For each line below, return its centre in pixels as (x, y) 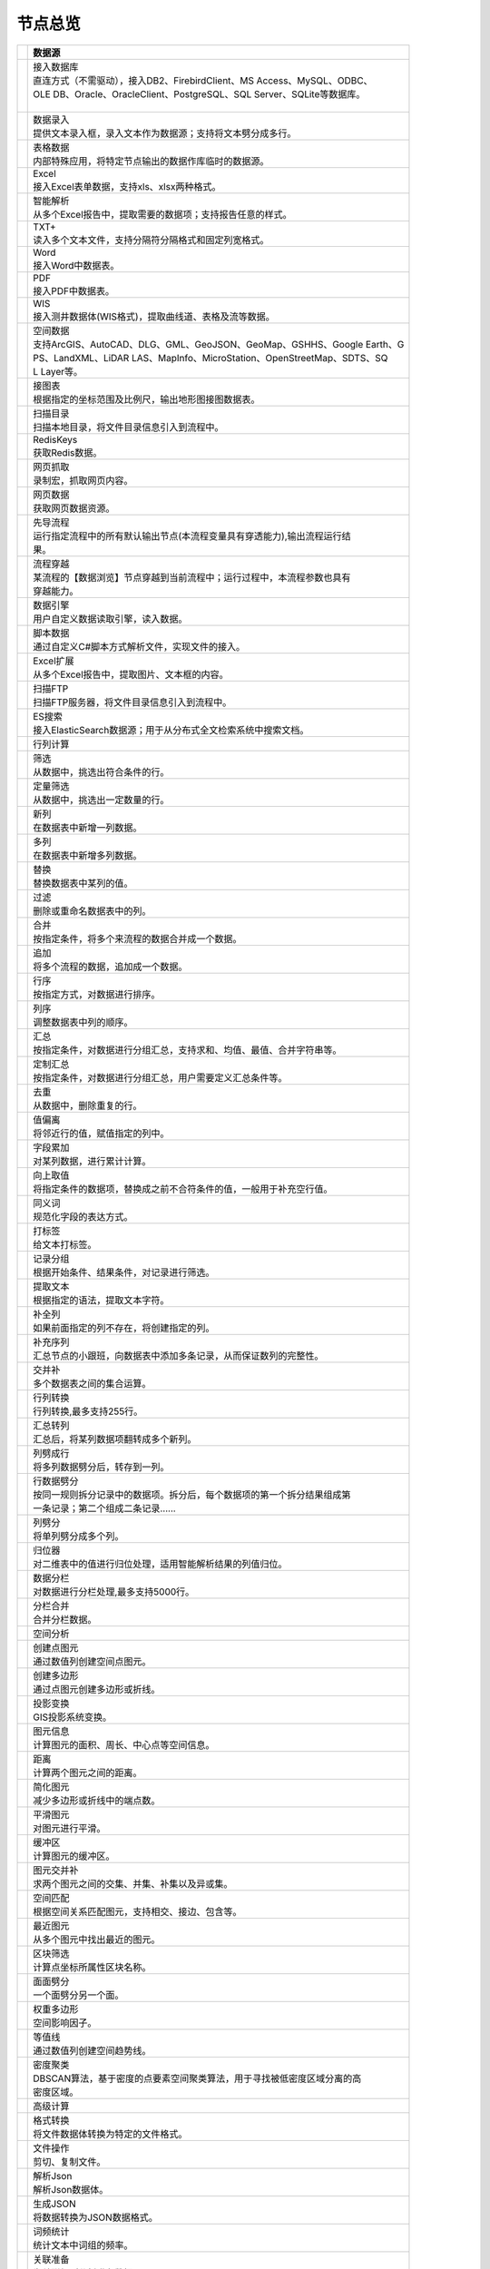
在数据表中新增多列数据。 (88, 855)
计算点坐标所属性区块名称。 (92, 1967)
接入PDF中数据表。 (74, 290)
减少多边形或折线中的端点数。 (97, 1800)
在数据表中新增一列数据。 (88, 828)
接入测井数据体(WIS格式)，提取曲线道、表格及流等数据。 (154, 316)
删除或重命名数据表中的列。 (92, 910)
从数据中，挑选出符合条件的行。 (101, 771)
